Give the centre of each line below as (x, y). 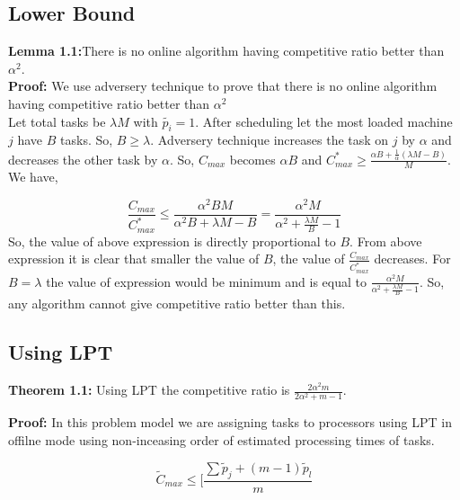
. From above (386, 241)
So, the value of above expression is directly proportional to (172, 241)
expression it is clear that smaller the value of (134, 259)
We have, (33, 177)
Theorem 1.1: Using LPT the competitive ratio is (149, 390)
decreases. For (412, 259)
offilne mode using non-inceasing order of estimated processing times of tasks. (221, 439)
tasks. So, (87, 140)
